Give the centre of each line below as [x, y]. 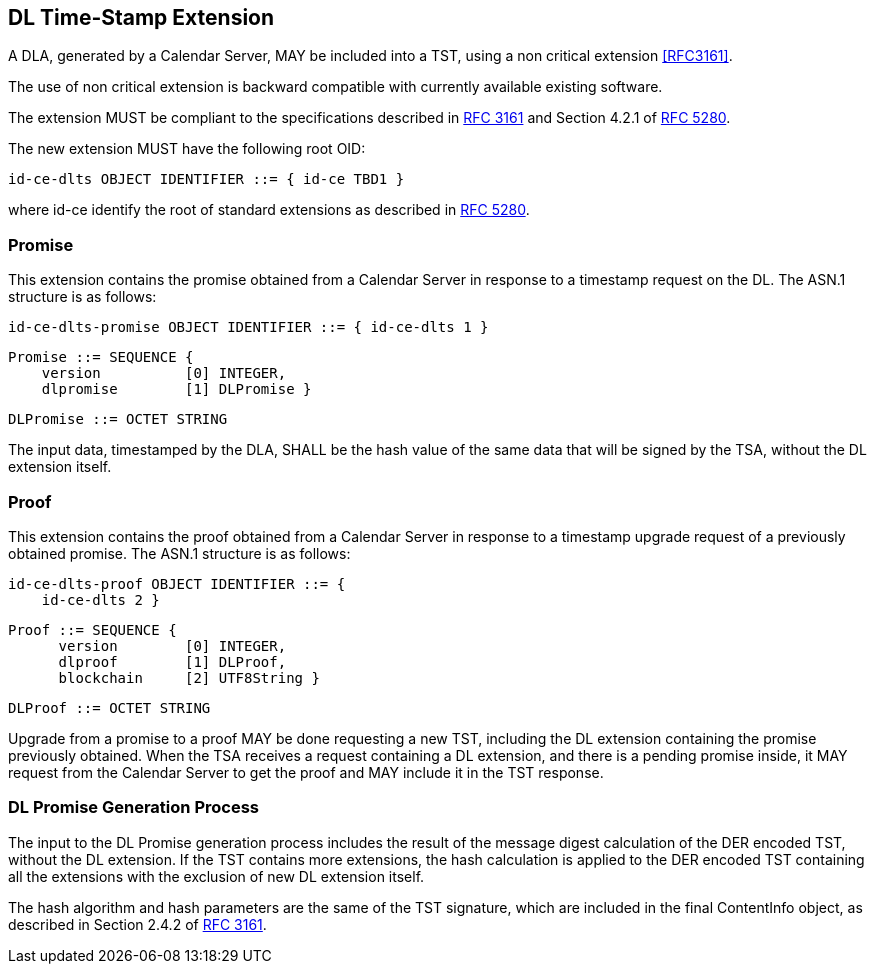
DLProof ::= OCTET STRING [109, 707]
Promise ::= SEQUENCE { [101, 357]
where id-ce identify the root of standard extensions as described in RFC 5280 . [269, 210]
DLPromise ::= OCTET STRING [118, 419]
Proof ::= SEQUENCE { [92, 629]
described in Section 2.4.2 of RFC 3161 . [137, 924]
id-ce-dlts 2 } [100, 599]
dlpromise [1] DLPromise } [176, 389]
